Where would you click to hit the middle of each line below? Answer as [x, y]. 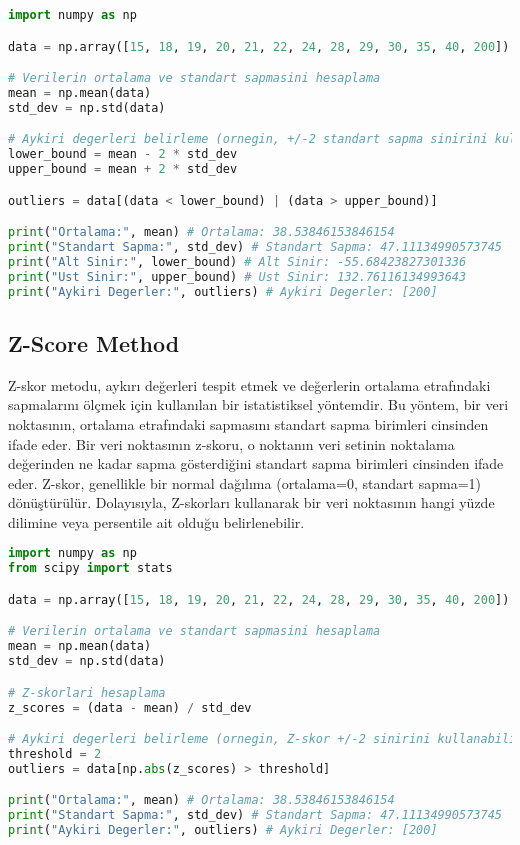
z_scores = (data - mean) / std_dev [130, 707]
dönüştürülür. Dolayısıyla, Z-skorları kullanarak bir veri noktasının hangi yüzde [251, 502]
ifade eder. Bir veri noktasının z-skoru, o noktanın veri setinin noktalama [231, 443]
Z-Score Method [94, 342]
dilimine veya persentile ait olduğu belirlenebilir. [156, 521]
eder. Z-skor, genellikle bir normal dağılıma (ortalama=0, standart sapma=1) [244, 482]
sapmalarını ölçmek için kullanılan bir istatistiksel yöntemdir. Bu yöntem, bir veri [258, 404]
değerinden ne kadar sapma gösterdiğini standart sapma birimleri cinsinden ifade [256, 463]
